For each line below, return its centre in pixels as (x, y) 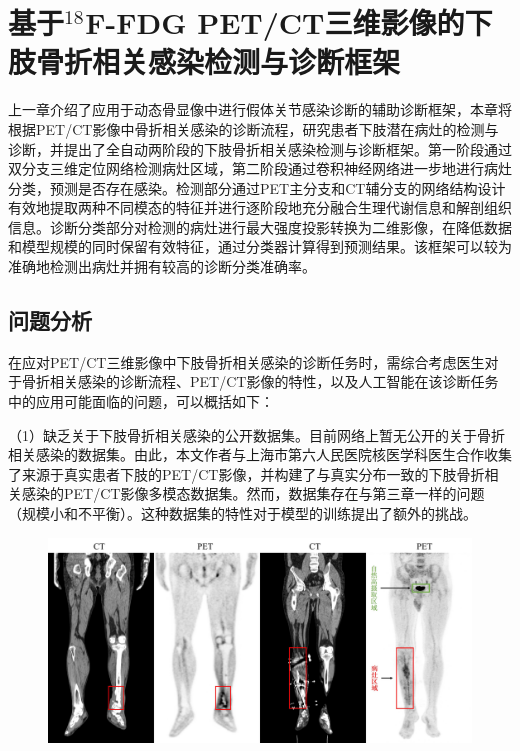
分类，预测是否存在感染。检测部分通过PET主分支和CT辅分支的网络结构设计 (257, 187)
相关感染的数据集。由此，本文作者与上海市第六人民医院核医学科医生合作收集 (260, 454)
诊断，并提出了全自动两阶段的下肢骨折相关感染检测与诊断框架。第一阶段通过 (260, 148)
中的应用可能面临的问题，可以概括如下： (141, 401)
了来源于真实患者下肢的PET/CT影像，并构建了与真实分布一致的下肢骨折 (246, 473)
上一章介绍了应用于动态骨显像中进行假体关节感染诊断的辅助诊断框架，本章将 (260, 109)
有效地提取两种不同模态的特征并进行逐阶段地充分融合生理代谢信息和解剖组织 (260, 207)
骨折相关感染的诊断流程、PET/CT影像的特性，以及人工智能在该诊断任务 (260, 381)
